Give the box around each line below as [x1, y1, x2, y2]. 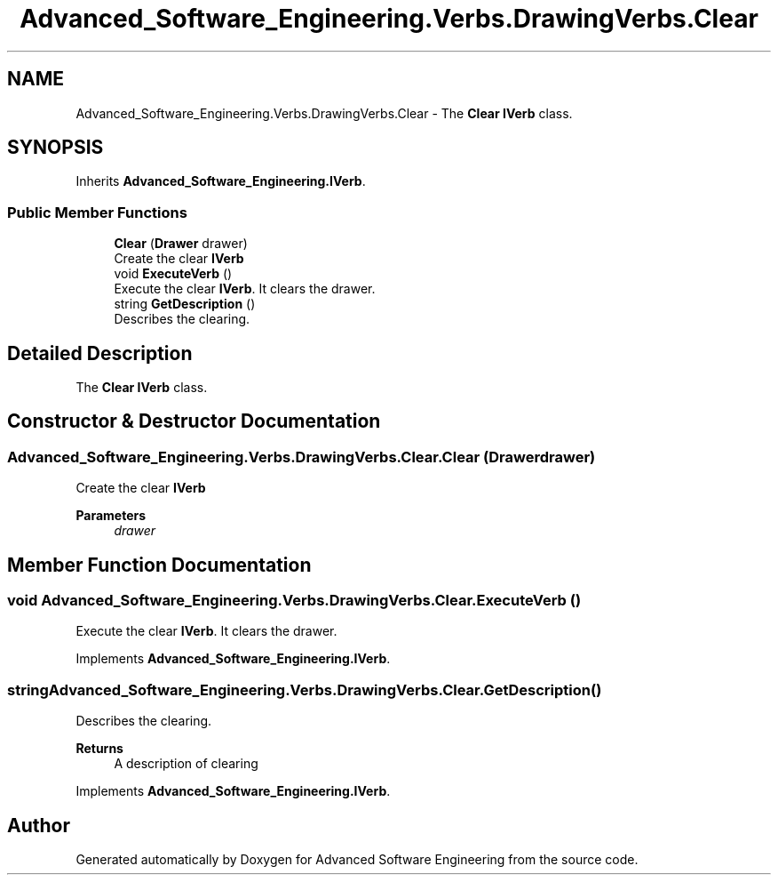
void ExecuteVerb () [114, 266, 233, 282]
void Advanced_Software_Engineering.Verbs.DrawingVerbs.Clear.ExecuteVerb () [7, 591, 582, 610]
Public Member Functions [7, 203, 187, 221]
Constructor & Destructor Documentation [7, 410, 381, 433]
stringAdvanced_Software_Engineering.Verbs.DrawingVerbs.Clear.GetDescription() [7, 680, 602, 699]
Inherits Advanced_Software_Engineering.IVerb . [75, 173, 366, 189]
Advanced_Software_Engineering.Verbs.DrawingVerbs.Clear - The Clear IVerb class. [75, 105, 573, 121]
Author [7, 814, 70, 837]
